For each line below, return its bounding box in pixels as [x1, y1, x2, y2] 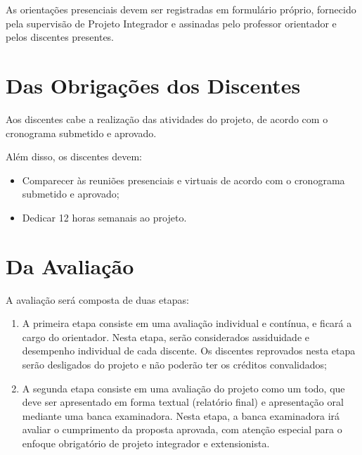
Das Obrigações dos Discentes [6, 70, 301, 99]
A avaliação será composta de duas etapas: [6, 292, 189, 307]
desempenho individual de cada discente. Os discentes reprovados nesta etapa [22, 343, 356, 358]
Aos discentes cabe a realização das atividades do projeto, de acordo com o [6, 111, 328, 126]
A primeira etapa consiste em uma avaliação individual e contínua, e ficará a [22, 316, 352, 331]
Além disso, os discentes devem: [6, 149, 142, 164]
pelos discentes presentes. [6, 30, 114, 44]
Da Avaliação [6, 251, 134, 280]
